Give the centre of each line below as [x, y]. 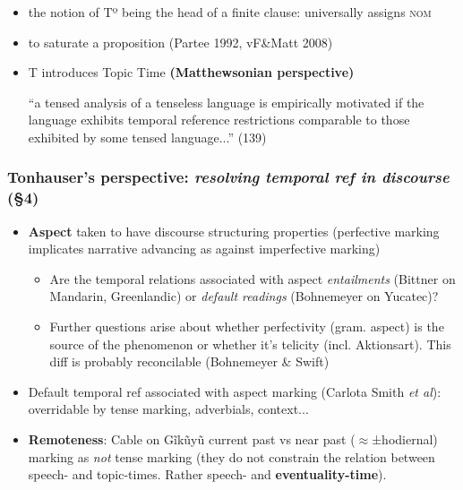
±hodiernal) [405, 439]
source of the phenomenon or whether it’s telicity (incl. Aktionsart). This [250, 344]
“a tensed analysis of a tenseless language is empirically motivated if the [226, 102]
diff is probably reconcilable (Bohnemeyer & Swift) [189, 361]
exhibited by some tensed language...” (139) [147, 137]
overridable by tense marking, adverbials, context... [168, 409]
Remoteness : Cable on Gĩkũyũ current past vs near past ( [192, 439]
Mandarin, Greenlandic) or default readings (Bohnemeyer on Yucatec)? [244, 296]
